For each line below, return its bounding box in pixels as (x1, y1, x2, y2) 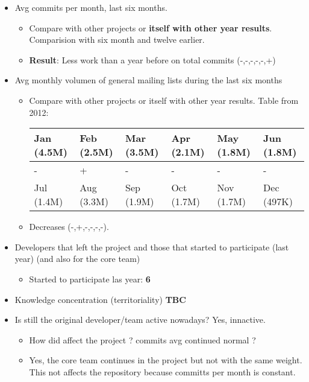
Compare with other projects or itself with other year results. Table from (29, 94, 299, 106)
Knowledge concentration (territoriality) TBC (14, 293, 186, 305)
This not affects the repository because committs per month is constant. (29, 365, 296, 378)
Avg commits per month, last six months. (14, 1, 167, 13)
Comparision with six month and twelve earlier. (29, 33, 205, 46)
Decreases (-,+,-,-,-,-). (29, 220, 109, 233)
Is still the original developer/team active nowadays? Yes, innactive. (14, 313, 266, 326)
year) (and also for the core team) (14, 252, 140, 265)
